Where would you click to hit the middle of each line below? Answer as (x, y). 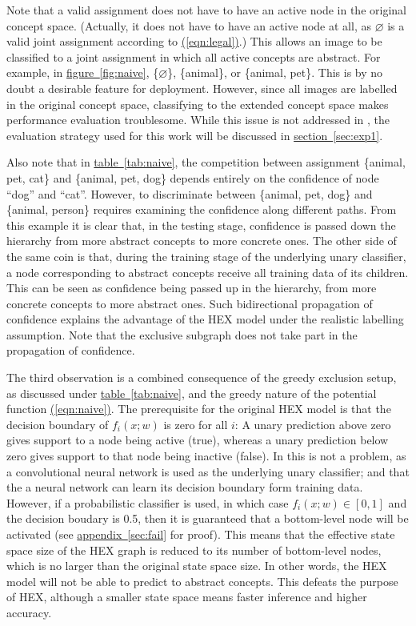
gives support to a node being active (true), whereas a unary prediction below (198, 440)
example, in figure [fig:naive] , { (83, 72)
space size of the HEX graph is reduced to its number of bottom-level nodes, (194, 550)
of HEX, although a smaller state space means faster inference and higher (187, 597)
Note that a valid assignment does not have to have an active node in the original (206, 10)
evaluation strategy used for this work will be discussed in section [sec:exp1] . (195, 135)
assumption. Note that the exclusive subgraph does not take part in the (182, 334)
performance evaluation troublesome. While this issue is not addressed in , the (198, 120)
